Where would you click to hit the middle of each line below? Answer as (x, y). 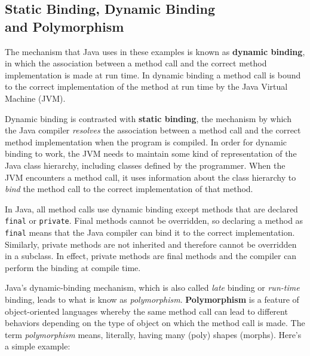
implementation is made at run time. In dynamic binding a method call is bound (153, 74)
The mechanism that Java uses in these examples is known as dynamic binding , (155, 51)
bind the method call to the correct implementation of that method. (129, 189)
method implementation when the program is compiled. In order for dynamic (146, 142)
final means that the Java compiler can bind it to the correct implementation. (150, 232)
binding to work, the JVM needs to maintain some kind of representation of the (151, 153)
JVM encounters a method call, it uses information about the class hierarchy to (151, 177)
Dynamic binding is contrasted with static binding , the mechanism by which (148, 118)
